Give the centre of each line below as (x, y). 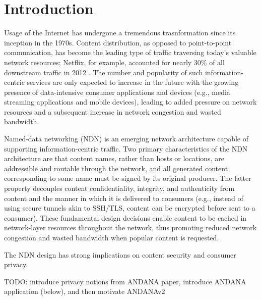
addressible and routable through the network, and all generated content (116, 168)
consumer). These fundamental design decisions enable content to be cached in (125, 217)
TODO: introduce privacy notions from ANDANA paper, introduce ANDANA (125, 281)
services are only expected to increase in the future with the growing (133, 82)
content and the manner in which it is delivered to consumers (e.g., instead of (124, 198)
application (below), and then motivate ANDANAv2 (85, 291)
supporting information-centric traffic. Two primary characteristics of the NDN (126, 148)
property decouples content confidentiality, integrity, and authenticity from (119, 188)
